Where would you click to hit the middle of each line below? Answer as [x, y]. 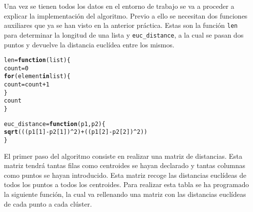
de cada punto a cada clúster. [48, 203]
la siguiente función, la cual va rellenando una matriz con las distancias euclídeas [125, 194]
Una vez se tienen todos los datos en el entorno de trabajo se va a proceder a [119, 6]
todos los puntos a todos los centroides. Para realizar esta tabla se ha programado [126, 184]
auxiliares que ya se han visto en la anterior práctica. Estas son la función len [121, 25]
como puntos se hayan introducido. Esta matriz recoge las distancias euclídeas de [125, 175]
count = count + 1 [27, 85]
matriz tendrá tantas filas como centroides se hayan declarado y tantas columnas [125, 165]
